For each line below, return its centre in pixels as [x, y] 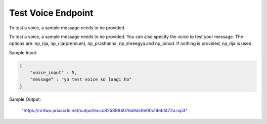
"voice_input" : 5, [54, 73]
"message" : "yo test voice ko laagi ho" [81, 80]
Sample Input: [23, 52]
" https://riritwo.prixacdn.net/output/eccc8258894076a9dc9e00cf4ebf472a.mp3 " [105, 111]
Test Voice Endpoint [51, 13]
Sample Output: [25, 99]
